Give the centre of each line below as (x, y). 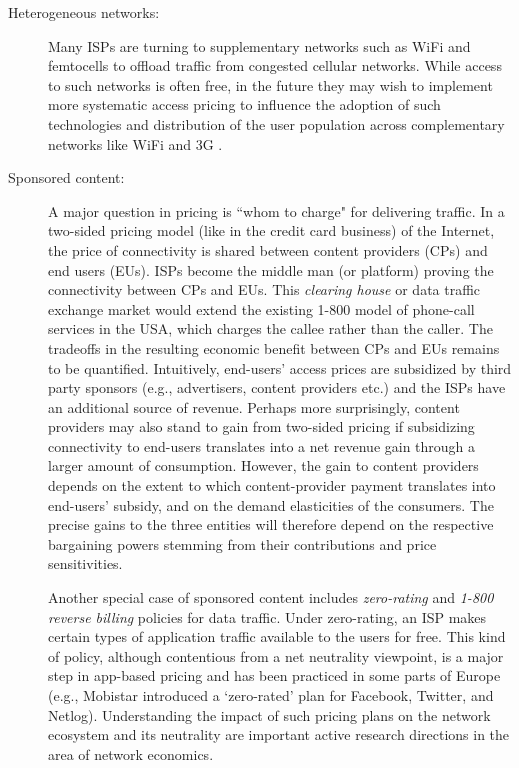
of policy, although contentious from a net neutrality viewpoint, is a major (276, 655)
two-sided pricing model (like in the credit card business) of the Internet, (271, 230)
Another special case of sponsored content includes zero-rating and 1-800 (271, 597)
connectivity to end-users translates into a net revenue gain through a (262, 445)
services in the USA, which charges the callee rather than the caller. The (270, 328)
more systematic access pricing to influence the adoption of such (244, 104)
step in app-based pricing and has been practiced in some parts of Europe (274, 675)
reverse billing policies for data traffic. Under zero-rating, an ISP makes (267, 616)
